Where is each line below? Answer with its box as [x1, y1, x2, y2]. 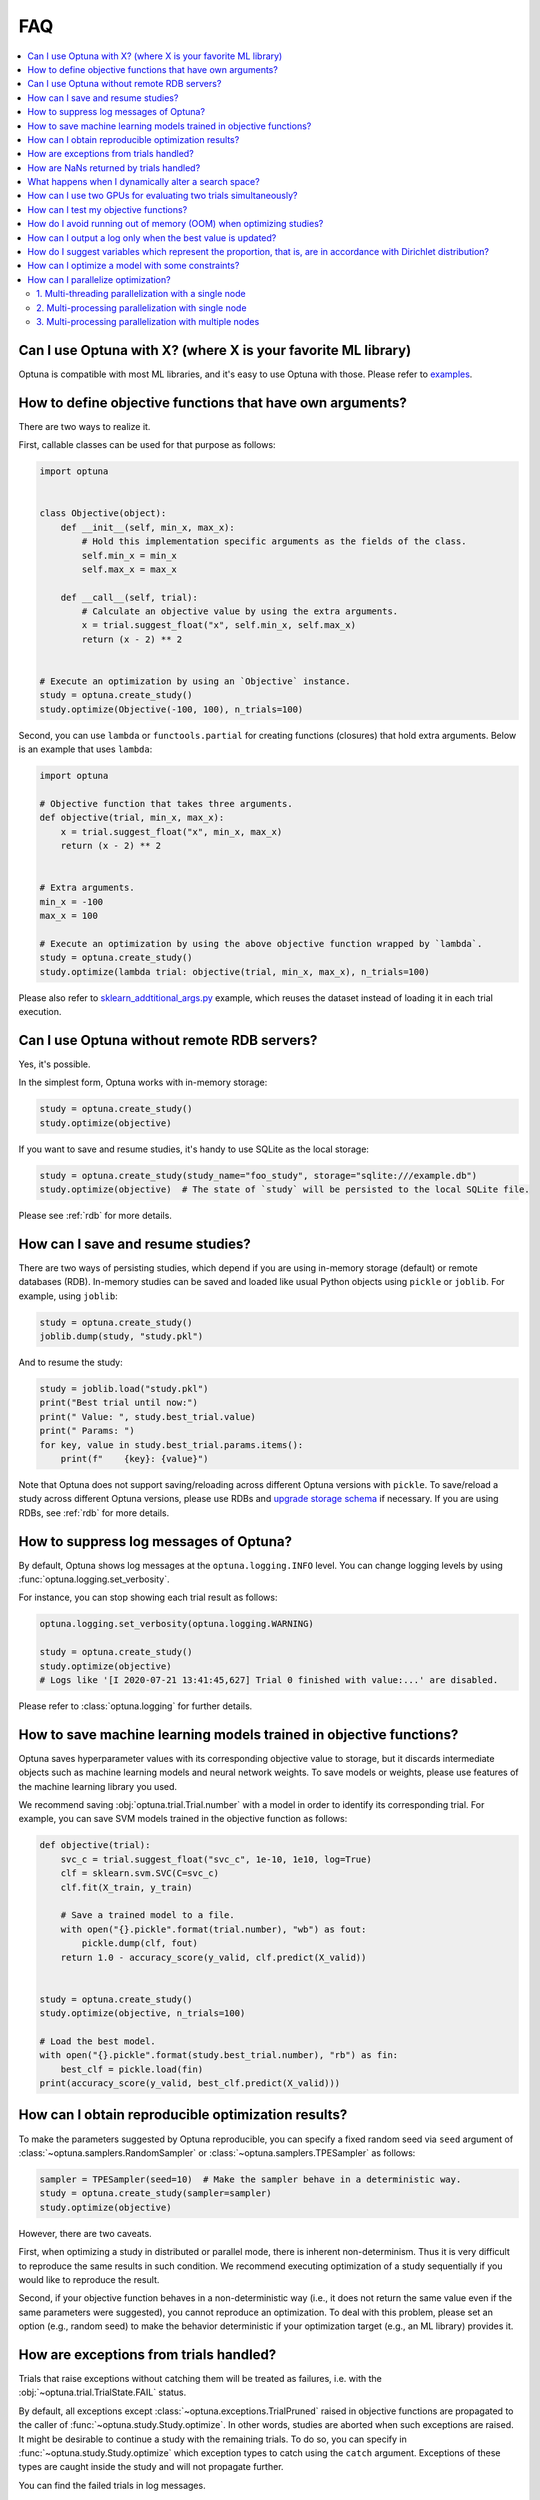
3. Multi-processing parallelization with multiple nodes [36, 315, 260, 327]
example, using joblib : [18, 1290, 119, 1302]
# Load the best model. [39, 2035, 157, 2047]
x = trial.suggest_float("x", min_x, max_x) [60, 826, 283, 837]
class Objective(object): [39, 508, 167, 519]
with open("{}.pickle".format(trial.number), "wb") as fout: [60, 1923, 367, 1935]
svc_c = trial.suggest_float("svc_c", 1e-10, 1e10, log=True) [60, 1853, 372, 1865]
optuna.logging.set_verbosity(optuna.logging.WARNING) [39, 1618, 314, 1630]
